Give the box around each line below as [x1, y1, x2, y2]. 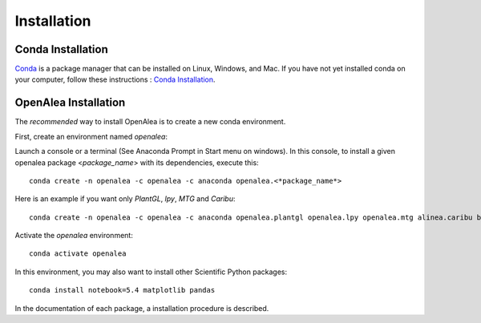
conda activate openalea [29, 249, 127, 258]
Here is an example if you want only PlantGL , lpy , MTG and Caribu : [14, 194, 236, 204]
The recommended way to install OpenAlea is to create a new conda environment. [14, 117, 286, 127]
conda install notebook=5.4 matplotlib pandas [29, 285, 216, 295]
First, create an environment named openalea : [14, 131, 168, 141]
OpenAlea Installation [14, 96, 126, 110]
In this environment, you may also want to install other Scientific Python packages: [14, 267, 288, 277]
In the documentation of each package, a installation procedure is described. [14, 303, 269, 313]
